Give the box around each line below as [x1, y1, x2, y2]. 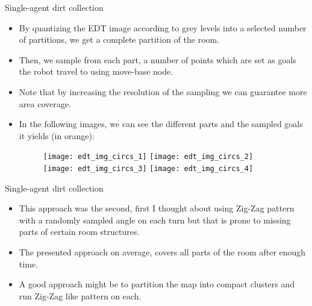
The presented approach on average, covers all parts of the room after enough [19, 246, 306, 258]
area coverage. [19, 97, 71, 110]
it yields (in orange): [19, 129, 95, 142]
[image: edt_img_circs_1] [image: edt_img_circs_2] [43, 152, 254, 161]
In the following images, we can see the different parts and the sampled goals [19, 117, 303, 130]
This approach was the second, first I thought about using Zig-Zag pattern [19, 202, 295, 214]
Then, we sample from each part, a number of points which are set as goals [19, 53, 296, 66]
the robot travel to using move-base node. [19, 65, 173, 78]
